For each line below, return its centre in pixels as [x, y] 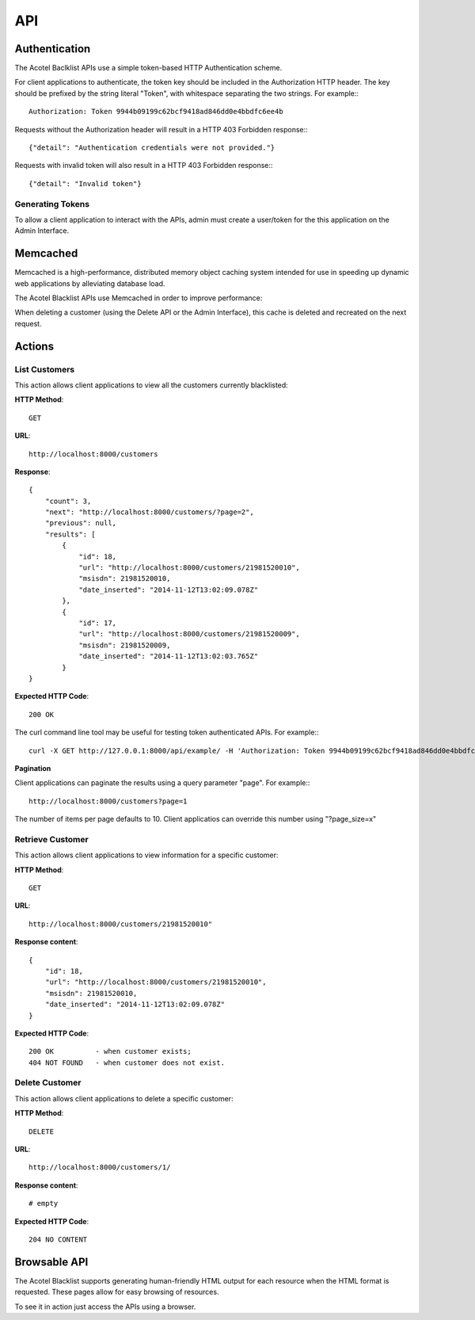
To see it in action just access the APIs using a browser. [105, 1307]
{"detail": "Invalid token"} [85, 183]
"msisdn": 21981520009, [125, 645]
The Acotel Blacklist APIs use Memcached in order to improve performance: [139, 298]
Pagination [33, 768]
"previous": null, [81, 523]
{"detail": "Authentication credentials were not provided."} [152, 148]
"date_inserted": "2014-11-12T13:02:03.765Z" [169, 656]
